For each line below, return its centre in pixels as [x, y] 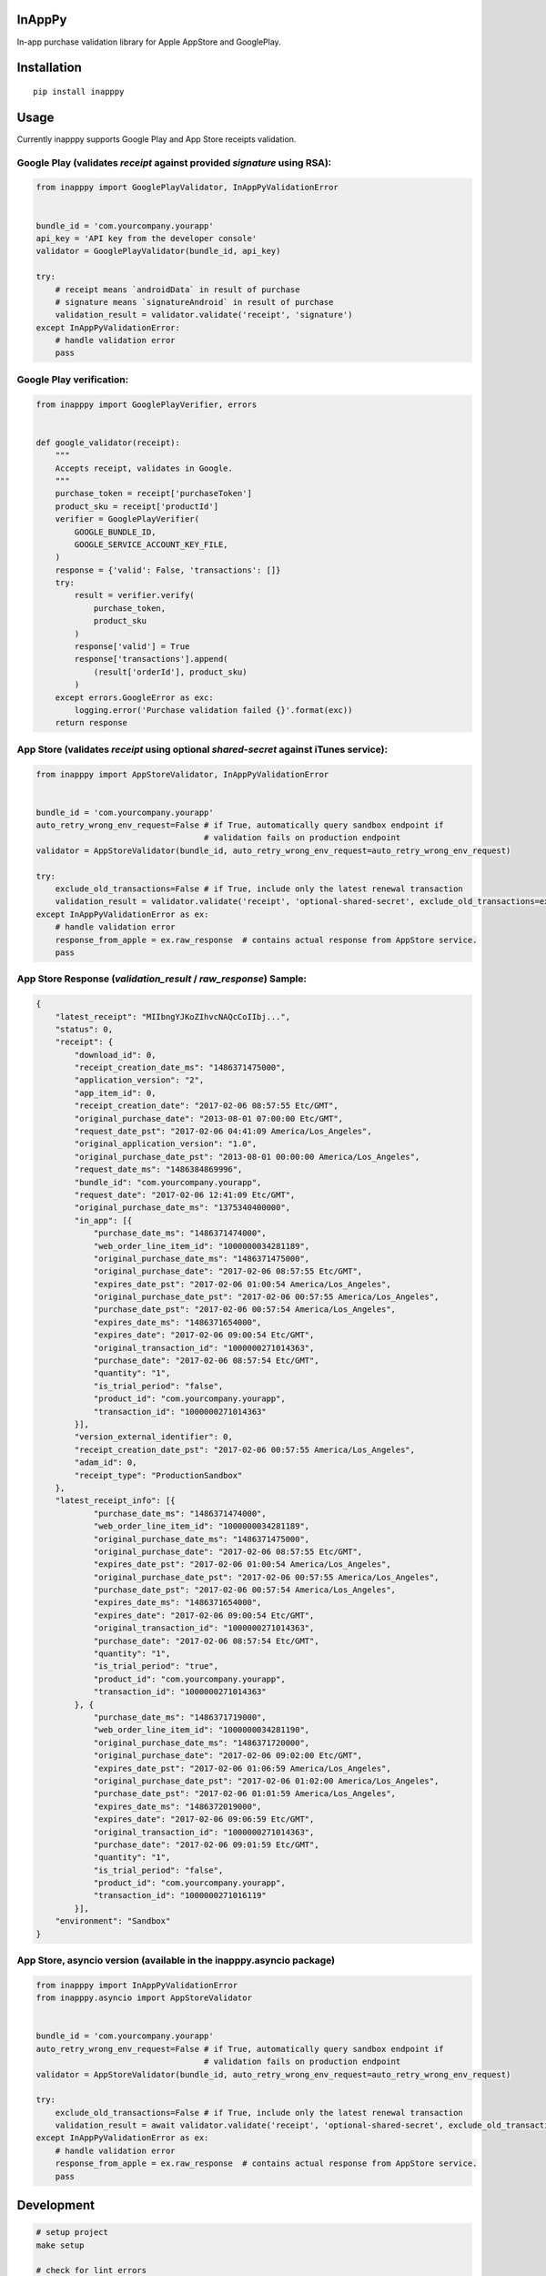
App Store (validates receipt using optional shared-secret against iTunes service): [202, 749]
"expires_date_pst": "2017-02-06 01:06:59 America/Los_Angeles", [242, 1768]
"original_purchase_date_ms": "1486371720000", [202, 1743]
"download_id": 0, [115, 1055]
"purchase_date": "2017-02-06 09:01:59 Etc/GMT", [206, 1844]
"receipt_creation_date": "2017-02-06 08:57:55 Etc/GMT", [206, 1106]
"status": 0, [84, 1029]
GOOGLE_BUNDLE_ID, [115, 532]
